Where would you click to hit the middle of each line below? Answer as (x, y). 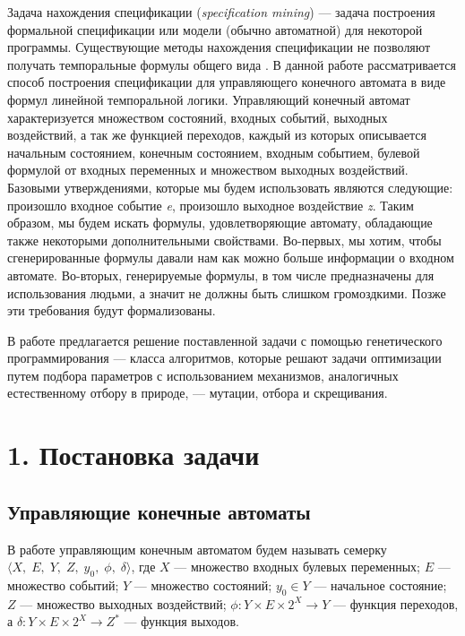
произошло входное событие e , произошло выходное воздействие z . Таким (211, 205)
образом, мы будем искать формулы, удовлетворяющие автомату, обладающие (220, 223)
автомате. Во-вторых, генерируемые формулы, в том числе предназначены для (221, 275)
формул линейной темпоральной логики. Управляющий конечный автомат (209, 99)
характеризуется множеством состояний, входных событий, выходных (198, 117)
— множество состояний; (203, 585)
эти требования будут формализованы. (112, 310)
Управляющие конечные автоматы (159, 511)
